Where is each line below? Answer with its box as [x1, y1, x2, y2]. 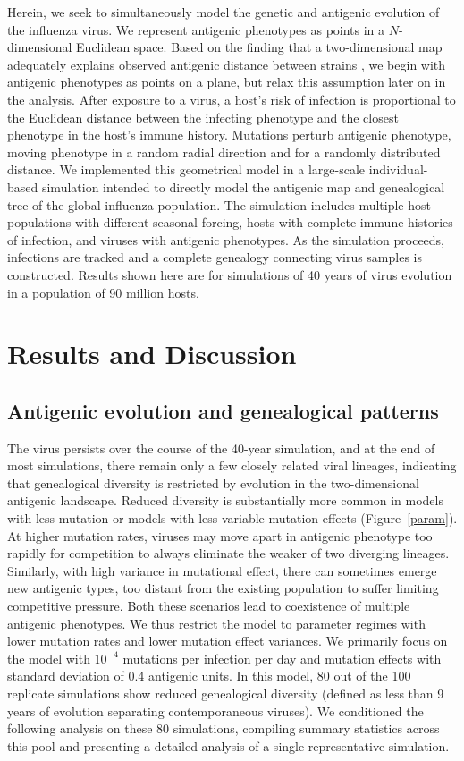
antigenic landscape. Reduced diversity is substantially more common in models [7, 491, 443, 510]
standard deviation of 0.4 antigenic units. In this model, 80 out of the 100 [7, 666, 411, 685]
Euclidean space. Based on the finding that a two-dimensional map [76, 38, 443, 56]
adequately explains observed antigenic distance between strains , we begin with [7, 55, 446, 73]
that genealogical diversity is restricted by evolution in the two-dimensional [7, 473, 419, 492]
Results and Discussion [7, 335, 297, 372]
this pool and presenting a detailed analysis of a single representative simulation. [7, 736, 450, 755]
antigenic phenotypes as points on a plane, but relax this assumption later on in [7, 72, 446, 91]
